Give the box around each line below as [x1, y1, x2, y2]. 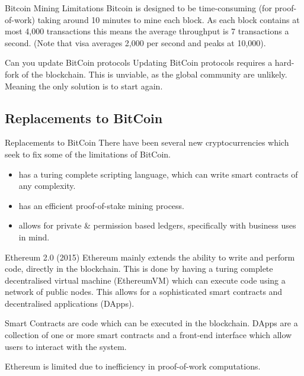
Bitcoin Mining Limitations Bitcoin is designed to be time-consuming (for [5, 2, 272, 14]
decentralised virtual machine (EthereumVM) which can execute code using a [5, 274, 286, 286]
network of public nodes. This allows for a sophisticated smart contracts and [5, 285, 283, 298]
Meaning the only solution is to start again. [5, 79, 163, 92]
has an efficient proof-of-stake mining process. [18, 199, 184, 211]
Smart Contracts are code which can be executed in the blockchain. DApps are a [5, 317, 298, 329]
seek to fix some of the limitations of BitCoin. [5, 147, 171, 160]
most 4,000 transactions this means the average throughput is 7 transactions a [5, 25, 289, 37]
